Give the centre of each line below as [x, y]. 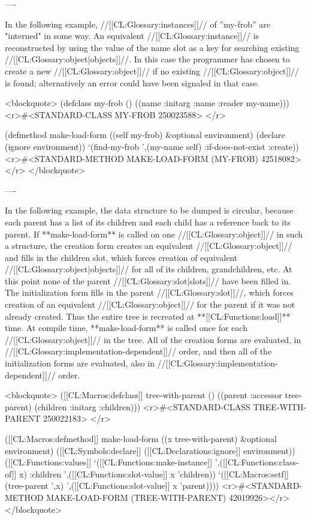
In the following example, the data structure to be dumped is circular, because [149, 210]
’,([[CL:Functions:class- [257, 462]
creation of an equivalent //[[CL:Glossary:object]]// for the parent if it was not [150, 304]
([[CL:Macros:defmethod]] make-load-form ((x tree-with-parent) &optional [141, 438]
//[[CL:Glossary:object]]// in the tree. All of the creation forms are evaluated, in [153, 339]
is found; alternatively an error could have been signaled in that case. [132, 82]
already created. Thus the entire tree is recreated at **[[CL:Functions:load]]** [148, 316]
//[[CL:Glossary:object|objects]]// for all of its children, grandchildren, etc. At [149, 269]
